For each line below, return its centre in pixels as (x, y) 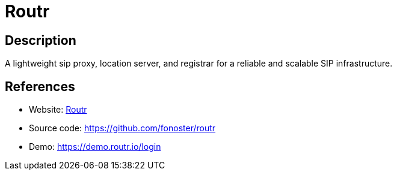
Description (41, 40)
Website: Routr (58, 110)
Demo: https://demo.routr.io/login (95, 147)
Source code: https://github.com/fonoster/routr (122, 128)
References (40, 86)
